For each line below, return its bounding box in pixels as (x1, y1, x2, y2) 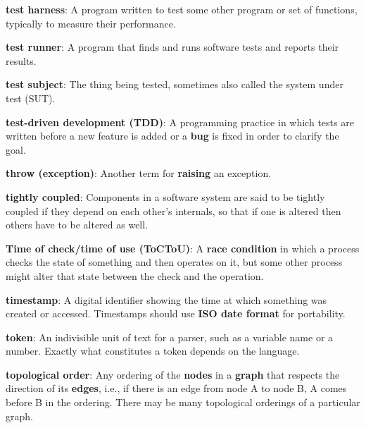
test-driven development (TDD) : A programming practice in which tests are (6, 114, 354, 129)
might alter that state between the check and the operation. (6, 268, 264, 283)
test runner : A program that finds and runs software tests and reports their (6, 39, 339, 54)
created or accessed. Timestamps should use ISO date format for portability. (6, 306, 346, 321)
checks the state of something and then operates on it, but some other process (6, 255, 343, 269)
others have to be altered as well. (6, 217, 149, 232)
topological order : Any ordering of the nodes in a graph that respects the (6, 367, 340, 381)
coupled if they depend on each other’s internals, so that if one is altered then (6, 203, 341, 218)
